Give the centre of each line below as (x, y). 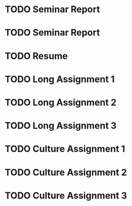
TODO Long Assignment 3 (61, 126)
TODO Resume (36, 56)
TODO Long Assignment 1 (60, 79)
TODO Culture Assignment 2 (66, 172)
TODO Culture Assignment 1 (65, 149)
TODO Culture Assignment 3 (66, 196)
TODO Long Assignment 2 (61, 102)
